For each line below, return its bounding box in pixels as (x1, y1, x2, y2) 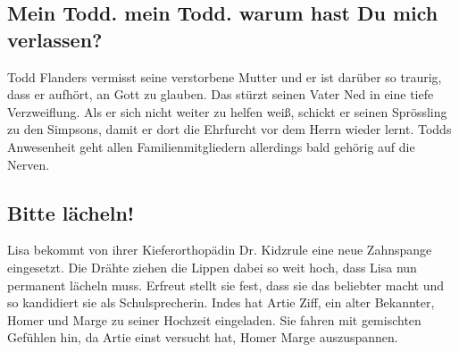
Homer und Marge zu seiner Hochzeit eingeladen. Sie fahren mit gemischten (7, 310, 421, 329)
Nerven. (7, 155, 50, 173)
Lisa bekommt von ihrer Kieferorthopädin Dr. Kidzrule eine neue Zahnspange (7, 240, 432, 259)
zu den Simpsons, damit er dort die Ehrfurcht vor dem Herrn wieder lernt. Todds (7, 120, 452, 138)
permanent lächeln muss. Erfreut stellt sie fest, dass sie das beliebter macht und (7, 275, 445, 294)
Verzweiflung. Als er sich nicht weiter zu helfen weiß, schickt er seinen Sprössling (7, 102, 447, 121)
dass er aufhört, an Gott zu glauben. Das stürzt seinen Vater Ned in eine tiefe (7, 85, 434, 104)
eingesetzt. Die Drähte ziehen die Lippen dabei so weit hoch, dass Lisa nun (7, 257, 417, 276)
